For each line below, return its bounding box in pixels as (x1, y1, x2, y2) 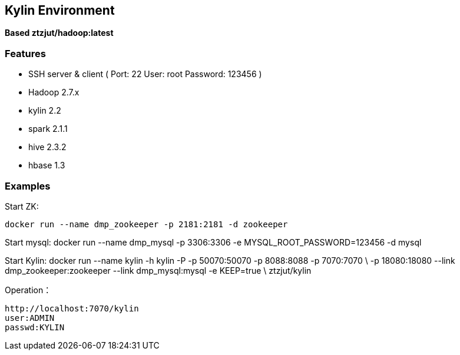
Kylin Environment (5, 3, 115, 18)
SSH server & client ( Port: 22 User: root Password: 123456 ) (28, 69, 262, 79)
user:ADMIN (5, 313, 55, 323)
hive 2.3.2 (28, 142, 67, 152)
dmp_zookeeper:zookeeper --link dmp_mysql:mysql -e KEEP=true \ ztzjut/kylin (5, 265, 312, 276)
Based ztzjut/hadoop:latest (5, 28, 114, 38)
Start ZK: (5, 201, 39, 211)
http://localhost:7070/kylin (5, 303, 139, 313)
